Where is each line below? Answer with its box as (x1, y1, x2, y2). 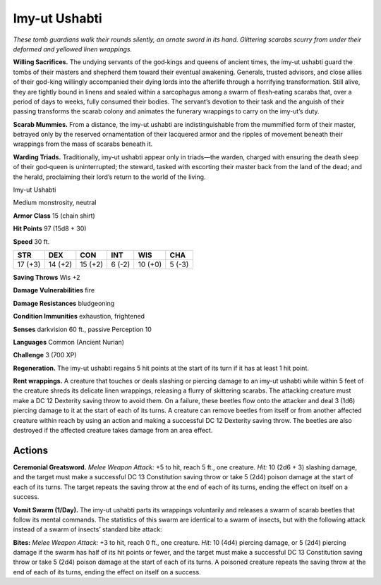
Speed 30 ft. (13, 237, 50, 246)
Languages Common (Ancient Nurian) (13, 338, 125, 346)
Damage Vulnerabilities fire (13, 286, 95, 295)
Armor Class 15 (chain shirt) (13, 211, 95, 220)
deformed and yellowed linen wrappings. (13, 44, 133, 53)
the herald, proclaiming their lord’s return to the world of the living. (13, 173, 206, 181)
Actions (13, 444, 49, 456)
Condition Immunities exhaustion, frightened (13, 312, 145, 321)
